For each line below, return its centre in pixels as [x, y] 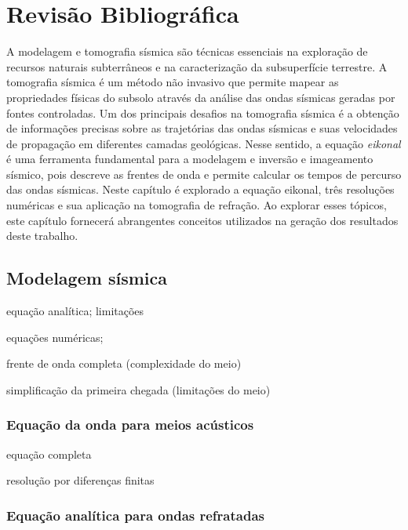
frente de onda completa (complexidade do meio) [124, 363]
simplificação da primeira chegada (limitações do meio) [138, 389]
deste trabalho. [42, 236]
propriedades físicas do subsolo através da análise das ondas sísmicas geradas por [201, 97]
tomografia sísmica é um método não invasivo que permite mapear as [173, 82]
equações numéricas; [55, 337]
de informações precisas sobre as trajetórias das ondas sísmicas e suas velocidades [202, 128]
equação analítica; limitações [75, 311]
